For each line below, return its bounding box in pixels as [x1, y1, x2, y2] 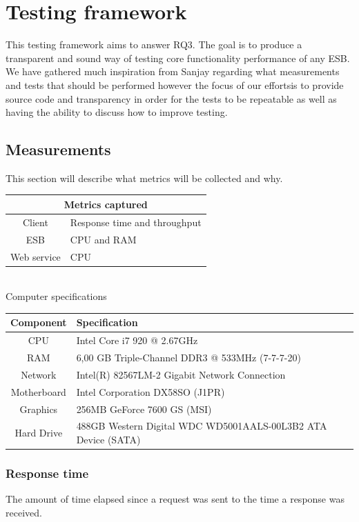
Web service [10, 249, 61, 263]
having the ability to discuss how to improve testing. [6, 105, 228, 119]
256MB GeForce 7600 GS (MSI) [76, 401, 212, 416]
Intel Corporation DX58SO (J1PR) [76, 384, 225, 399]
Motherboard [10, 384, 66, 399]
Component [10, 315, 67, 330]
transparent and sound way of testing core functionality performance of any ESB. [6, 50, 350, 65]
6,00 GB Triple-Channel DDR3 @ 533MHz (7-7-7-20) [76, 350, 301, 364]
